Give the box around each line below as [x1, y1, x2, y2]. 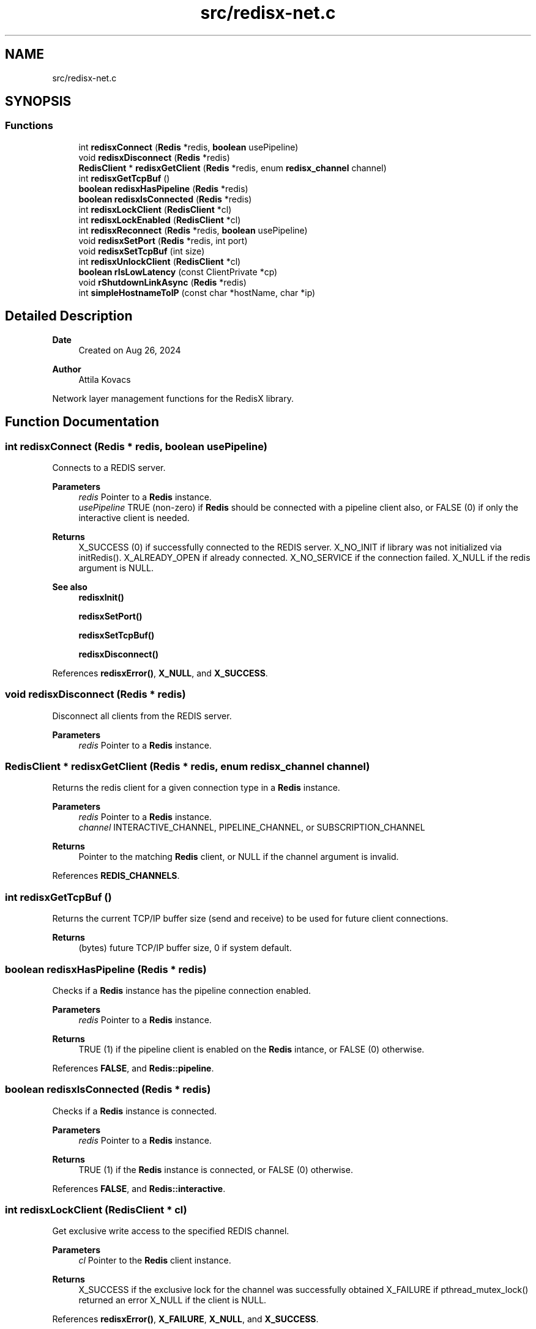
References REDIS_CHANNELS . [52, 870, 180, 881]
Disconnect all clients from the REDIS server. [52, 710, 232, 721]
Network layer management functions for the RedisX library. [52, 393, 294, 404]
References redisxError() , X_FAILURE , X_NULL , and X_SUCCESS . [52, 1314, 319, 1325]
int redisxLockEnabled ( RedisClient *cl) [78, 214, 241, 225]
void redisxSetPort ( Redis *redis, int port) [78, 235, 248, 246]
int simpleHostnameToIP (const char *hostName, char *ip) [78, 287, 316, 298]
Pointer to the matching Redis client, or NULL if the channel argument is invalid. [78, 851, 399, 862]
